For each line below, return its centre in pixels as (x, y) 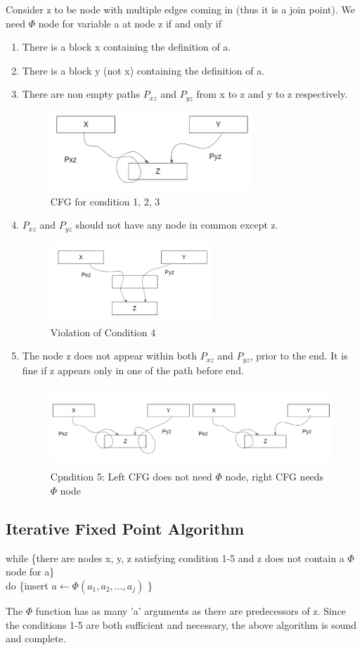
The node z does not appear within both (110, 356)
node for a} (30, 572)
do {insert (27, 585)
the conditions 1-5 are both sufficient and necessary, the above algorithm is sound (181, 624)
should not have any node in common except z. (177, 225)
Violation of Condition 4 (103, 332)
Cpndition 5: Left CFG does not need (131, 477)
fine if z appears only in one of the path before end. (133, 370)
